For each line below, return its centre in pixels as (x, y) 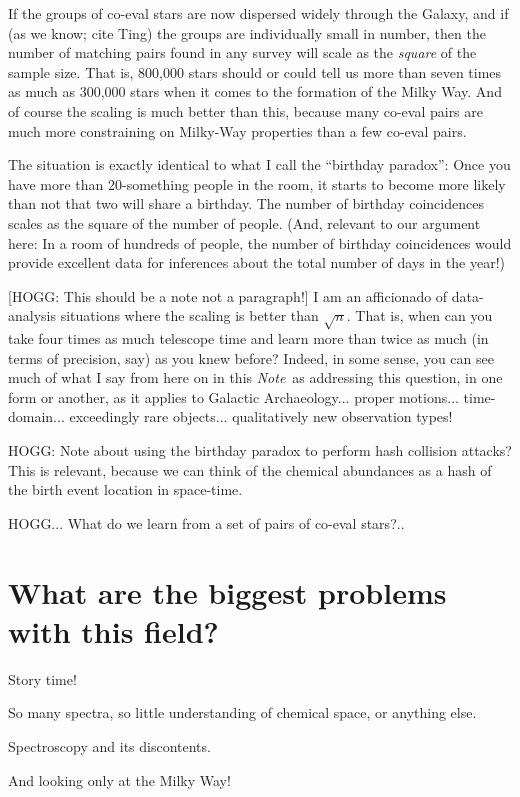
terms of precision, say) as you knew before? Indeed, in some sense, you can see (251, 357)
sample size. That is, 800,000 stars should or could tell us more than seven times (255, 71)
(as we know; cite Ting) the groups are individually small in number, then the (247, 32)
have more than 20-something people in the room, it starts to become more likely (257, 183)
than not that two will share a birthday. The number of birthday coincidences (246, 203)
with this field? (113, 630)
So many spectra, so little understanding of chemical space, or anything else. (242, 712)
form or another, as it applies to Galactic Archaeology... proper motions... (233, 396)
